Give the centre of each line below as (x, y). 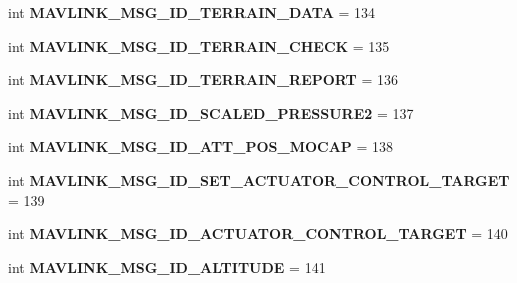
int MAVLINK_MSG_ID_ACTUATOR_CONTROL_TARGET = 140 (258, 233)
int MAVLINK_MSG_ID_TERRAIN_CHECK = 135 (199, 45)
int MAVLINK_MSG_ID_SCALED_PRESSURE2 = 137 (211, 112)
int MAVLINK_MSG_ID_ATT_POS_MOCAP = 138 (201, 146)
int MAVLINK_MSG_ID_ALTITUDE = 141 (167, 266)
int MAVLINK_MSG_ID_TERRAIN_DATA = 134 (192, 12)
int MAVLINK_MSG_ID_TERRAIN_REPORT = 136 (203, 79)
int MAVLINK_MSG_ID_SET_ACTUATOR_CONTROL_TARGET (259, 179)
